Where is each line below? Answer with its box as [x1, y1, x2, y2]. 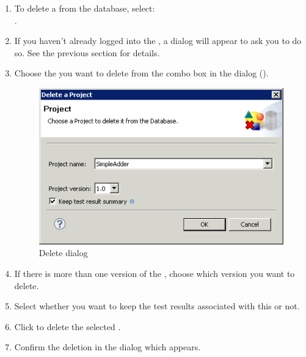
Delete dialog [38, 246, 88, 259]
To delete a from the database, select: [14, 2, 155, 14]
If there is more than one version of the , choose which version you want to [14, 267, 295, 279]
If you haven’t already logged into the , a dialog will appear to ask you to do [14, 34, 302, 47]
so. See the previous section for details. [14, 46, 160, 59]
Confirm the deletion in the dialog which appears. [14, 340, 201, 353]
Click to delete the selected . [14, 320, 121, 333]
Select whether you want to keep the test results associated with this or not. [14, 300, 300, 312]
